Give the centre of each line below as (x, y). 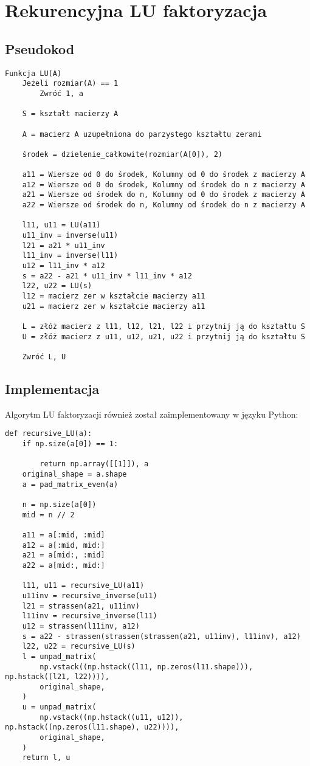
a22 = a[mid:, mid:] (64, 565)
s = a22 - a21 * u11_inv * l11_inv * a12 (107, 276)
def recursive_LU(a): (49, 434)
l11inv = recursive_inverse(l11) (90, 616)
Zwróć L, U (44, 357)
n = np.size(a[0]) (59, 505)
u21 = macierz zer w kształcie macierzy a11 (114, 306)
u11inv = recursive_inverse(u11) (90, 595)
